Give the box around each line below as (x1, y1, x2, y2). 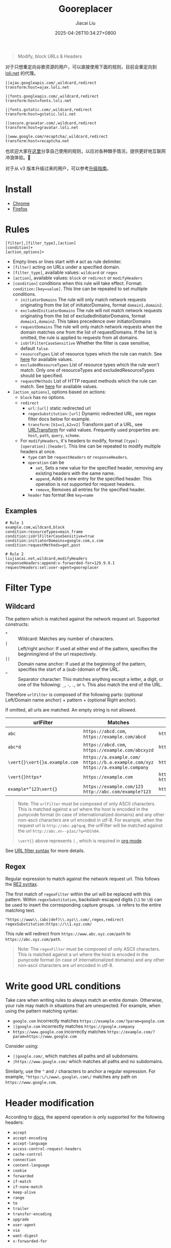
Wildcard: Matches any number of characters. (18, 635, 115, 642)
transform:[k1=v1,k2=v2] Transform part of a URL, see (27, 421, 142, 427)
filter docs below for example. (27, 416, 91, 422)
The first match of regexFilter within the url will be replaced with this (5, 891, 151, 897)
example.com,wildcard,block (5, 525, 65, 530)
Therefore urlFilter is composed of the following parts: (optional (5, 691, 143, 697)
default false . (20, 345, 49, 351)
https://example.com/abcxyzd (83, 747, 154, 753)
